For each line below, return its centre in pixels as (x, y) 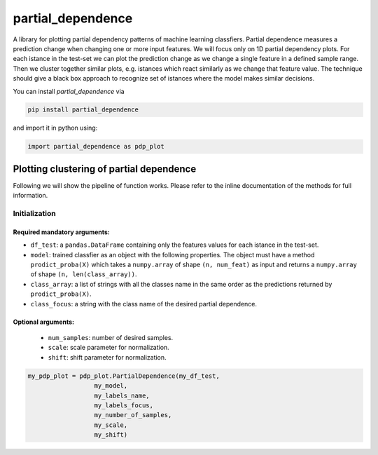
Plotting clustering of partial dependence (105, 169)
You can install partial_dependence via (69, 91)
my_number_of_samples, (133, 415)
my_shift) (111, 435)
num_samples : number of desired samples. (111, 338)
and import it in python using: (55, 128)
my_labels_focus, (124, 405)
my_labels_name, (122, 395)
